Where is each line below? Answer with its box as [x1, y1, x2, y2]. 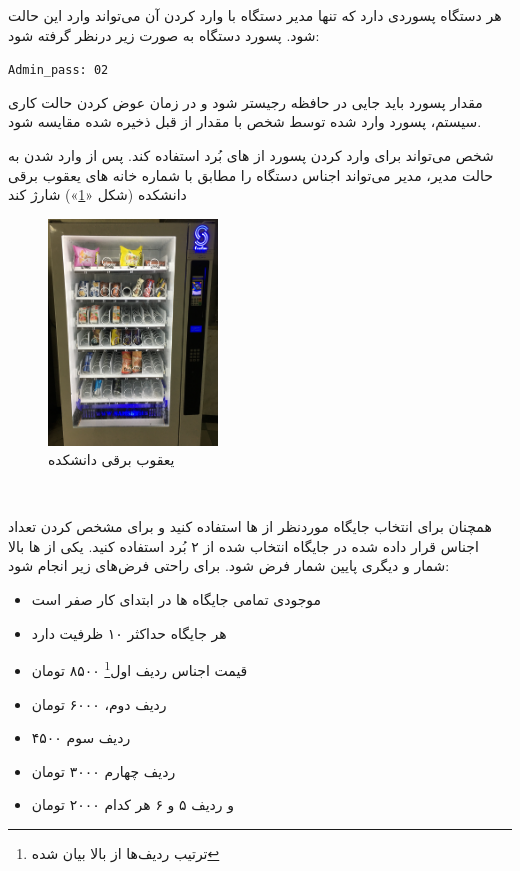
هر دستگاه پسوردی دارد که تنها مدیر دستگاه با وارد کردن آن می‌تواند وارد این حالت [8, 5, 502, 25]
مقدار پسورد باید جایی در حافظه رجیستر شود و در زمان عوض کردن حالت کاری [8, 91, 483, 112]
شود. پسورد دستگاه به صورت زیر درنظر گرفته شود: [8, 24, 320, 45]
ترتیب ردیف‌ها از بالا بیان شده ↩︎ [31, 842, 220, 863]
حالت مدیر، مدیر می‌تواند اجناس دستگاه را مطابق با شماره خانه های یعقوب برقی [8, 164, 493, 185]
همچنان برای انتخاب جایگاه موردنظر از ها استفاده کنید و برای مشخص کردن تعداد [8, 516, 492, 537]
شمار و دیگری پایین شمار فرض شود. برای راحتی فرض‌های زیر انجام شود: [8, 555, 450, 576]
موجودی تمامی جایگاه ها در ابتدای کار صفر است [31, 589, 322, 610]
